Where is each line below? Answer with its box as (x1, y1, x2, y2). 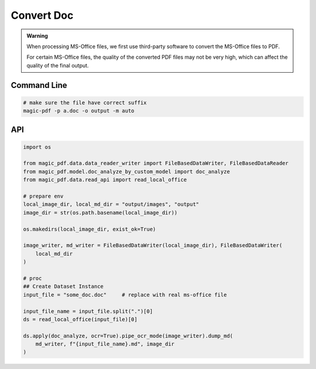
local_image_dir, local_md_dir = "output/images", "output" (23, 201, 200, 208)
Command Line (11, 80, 67, 90)
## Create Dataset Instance (23, 283, 104, 290)
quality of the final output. (26, 62, 89, 69)
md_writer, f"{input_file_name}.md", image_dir (35, 341, 175, 347)
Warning (26, 32, 48, 39)
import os (23, 144, 51, 150)
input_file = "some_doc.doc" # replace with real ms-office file (23, 291, 227, 298)
